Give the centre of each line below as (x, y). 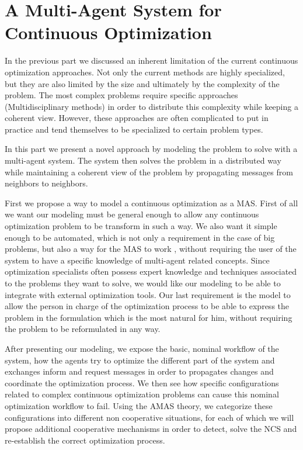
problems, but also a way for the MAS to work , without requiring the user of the (151, 249)
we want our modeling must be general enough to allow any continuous (132, 214)
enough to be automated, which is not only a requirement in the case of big (140, 237)
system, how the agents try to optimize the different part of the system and (140, 360)
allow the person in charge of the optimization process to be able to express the (147, 306)
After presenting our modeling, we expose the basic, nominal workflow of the (142, 348)
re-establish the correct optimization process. (85, 440)
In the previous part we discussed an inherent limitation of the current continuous (151, 60)
